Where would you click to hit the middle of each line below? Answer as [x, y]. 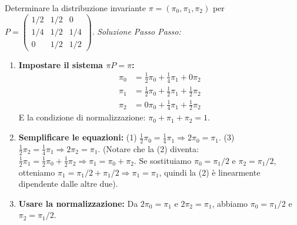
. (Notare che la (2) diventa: [148, 148]
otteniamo [37, 172]
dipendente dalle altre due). [68, 184]
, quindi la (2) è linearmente [210, 172]
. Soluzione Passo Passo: [136, 31]
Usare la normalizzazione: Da [78, 203]
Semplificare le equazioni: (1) [78, 137]
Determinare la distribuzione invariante [76, 8]
